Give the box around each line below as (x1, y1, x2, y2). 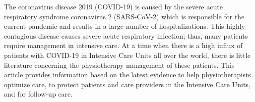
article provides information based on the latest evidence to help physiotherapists (4, 69, 251, 80)
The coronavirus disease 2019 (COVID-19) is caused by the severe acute (4, 1, 223, 11)
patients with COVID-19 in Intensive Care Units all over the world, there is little (4, 50, 251, 60)
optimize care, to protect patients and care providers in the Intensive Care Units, (4, 79, 251, 89)
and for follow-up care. (4, 89, 73, 99)
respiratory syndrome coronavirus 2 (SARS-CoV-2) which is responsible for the (4, 11, 245, 21)
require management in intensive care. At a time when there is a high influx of (4, 40, 243, 51)
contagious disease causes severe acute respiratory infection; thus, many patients (4, 30, 248, 41)
